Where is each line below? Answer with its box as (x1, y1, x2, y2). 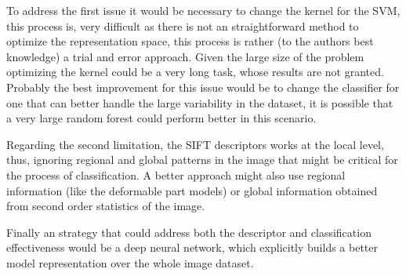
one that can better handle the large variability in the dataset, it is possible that (6, 94, 393, 111)
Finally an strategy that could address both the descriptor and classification (6, 223, 372, 240)
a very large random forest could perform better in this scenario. (6, 110, 317, 126)
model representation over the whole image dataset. (6, 254, 254, 271)
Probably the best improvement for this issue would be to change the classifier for (6, 78, 400, 95)
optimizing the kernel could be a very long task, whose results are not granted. (6, 64, 384, 80)
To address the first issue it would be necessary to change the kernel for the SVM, (6, 2, 401, 18)
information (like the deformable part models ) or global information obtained (6, 182, 378, 198)
